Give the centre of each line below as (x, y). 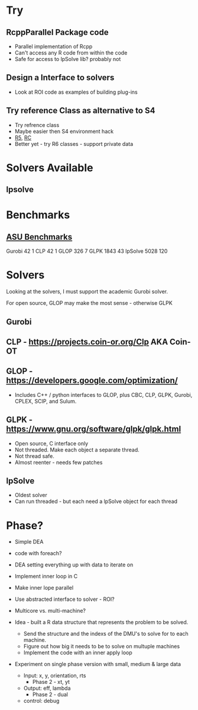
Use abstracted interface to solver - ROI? (65, 599)
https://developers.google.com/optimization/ (92, 381)
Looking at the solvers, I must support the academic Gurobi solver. (87, 292)
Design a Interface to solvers (60, 78)
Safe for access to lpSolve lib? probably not (68, 59)
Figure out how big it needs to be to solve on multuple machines (102, 647)
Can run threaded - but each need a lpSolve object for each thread (96, 501)
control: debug (41, 701)
